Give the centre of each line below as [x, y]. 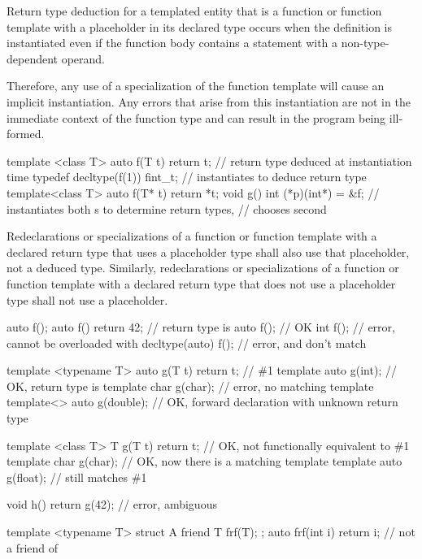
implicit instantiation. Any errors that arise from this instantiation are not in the [209, 101]
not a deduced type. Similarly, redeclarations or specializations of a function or [203, 268]
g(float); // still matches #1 [77, 477]
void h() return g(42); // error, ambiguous [112, 504]
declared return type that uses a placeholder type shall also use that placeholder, [208, 251]
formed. [26, 134]
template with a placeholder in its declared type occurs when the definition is [200, 26]
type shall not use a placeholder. [87, 299]
